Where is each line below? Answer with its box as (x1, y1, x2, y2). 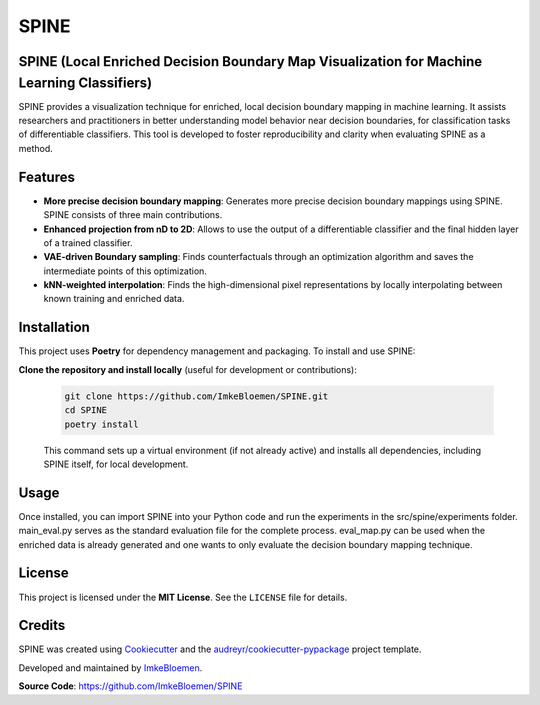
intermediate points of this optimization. (43, 265, 207, 277)
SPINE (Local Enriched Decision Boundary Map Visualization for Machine (18, 53, 483, 70)
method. (18, 142, 54, 154)
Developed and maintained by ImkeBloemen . (18, 661, 203, 674)
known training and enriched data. (43, 293, 185, 305)
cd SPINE (64, 405, 108, 416)
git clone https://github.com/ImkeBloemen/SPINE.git (64, 390, 329, 402)
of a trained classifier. (43, 236, 133, 249)
